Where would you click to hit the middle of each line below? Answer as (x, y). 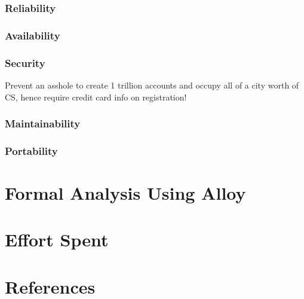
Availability (33, 35)
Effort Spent (57, 239)
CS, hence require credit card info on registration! (96, 97)
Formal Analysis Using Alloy (125, 192)
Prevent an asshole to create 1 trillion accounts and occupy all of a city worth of (152, 85)
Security (25, 62)
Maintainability (43, 123)
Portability (31, 150)
